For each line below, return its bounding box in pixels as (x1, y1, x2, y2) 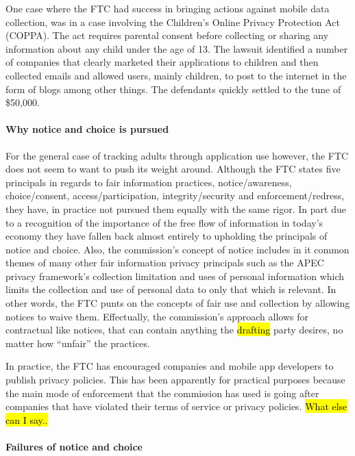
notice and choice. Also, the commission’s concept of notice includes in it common (5, 242, 350, 256)
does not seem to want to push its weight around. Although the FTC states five (5, 162, 341, 176)
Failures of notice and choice (5, 440, 143, 454)
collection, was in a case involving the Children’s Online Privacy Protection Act (5, 14, 341, 29)
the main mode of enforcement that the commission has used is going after (5, 385, 319, 400)
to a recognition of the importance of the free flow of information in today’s (5, 215, 323, 229)
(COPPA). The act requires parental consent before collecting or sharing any (5, 28, 329, 42)
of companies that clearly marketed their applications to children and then (5, 55, 319, 69)
